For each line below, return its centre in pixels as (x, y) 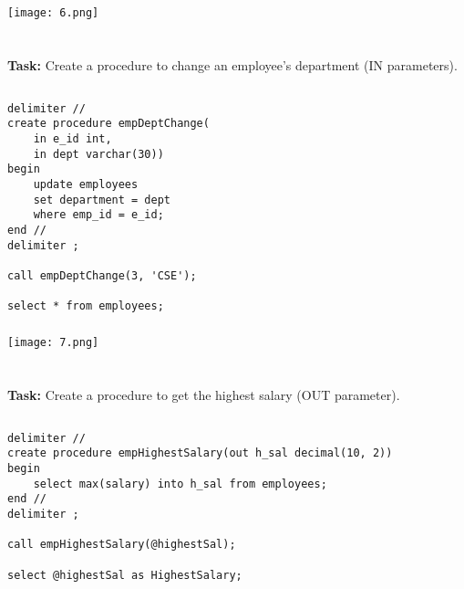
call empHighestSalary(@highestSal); (122, 545)
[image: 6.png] (53, 12)
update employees (86, 185)
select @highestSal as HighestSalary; (125, 575)
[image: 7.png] (53, 342)
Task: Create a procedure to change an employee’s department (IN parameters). (232, 64)
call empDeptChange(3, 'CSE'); (102, 275)
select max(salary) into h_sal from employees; (180, 484)
